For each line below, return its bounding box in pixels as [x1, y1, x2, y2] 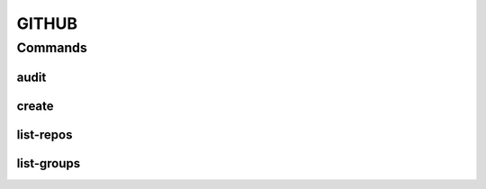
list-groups [16, 156, 81, 171]
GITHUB [16, 13, 78, 33]
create [16, 98, 54, 113]
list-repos [16, 127, 73, 142]
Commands [16, 40, 87, 56]
